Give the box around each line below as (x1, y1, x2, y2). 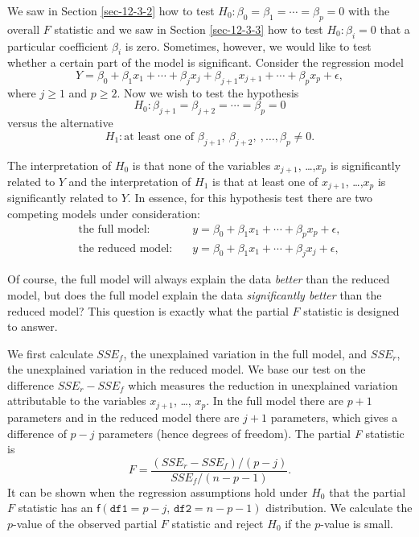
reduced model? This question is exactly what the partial (7, 302, 289, 319)
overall (7, 20, 40, 37)
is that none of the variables (132, 156, 271, 173)
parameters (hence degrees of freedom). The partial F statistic (98, 424, 405, 441)
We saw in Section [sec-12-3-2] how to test (7, 2, 215, 19)
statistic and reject (171, 514, 264, 531)
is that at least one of (212, 173, 318, 190)
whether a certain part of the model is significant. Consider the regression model (7, 54, 404, 71)
